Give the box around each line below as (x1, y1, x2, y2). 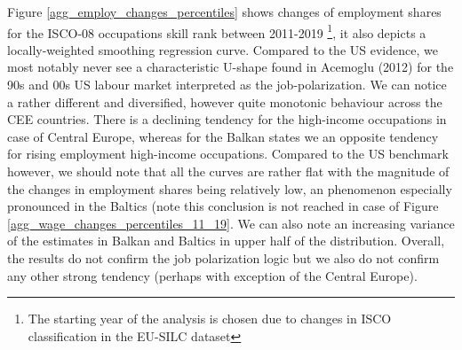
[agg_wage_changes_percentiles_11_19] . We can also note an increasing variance (7, 214, 455, 232)
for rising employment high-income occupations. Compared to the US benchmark (7, 144, 449, 163)
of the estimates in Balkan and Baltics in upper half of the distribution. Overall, (7, 231, 445, 250)
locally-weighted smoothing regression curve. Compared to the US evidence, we (7, 40, 438, 58)
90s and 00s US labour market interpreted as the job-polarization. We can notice (7, 75, 447, 94)
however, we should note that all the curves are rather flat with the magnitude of (7, 162, 450, 180)
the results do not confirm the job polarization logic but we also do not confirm (7, 248, 440, 267)
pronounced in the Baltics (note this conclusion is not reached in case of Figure (7, 197, 439, 215)
